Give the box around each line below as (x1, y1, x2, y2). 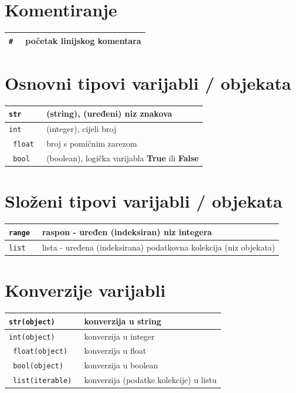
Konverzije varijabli (5, 278, 166, 302)
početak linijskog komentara (25, 34, 141, 46)
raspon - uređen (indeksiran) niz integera (42, 225, 212, 238)
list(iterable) (13, 377, 72, 385)
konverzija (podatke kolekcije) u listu (84, 374, 217, 386)
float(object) (13, 347, 68, 356)
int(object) (9, 333, 55, 341)
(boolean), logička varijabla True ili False (46, 152, 199, 164)
